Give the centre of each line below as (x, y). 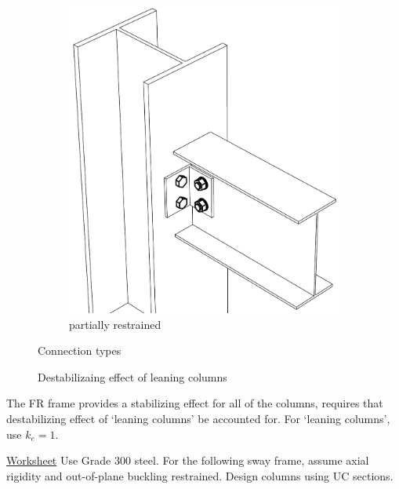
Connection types (80, 350)
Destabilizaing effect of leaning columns (132, 376)
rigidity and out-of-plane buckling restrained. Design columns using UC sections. (200, 475)
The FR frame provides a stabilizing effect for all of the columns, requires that (195, 403)
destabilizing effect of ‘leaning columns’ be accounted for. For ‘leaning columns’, (198, 418)
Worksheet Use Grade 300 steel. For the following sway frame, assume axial (188, 460)
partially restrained (115, 324)
